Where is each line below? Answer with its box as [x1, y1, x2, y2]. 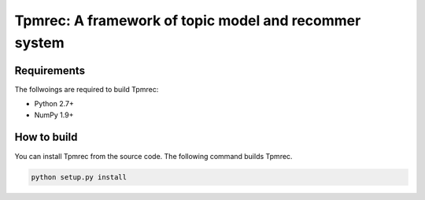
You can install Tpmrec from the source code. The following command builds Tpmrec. [14, 151, 293, 161]
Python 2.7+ [34, 99, 75, 109]
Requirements [14, 64, 86, 77]
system [14, 34, 65, 51]
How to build [14, 131, 78, 144]
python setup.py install [31, 172, 128, 181]
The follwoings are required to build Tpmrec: [14, 84, 159, 94]
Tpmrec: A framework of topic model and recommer [14, 12, 361, 29]
